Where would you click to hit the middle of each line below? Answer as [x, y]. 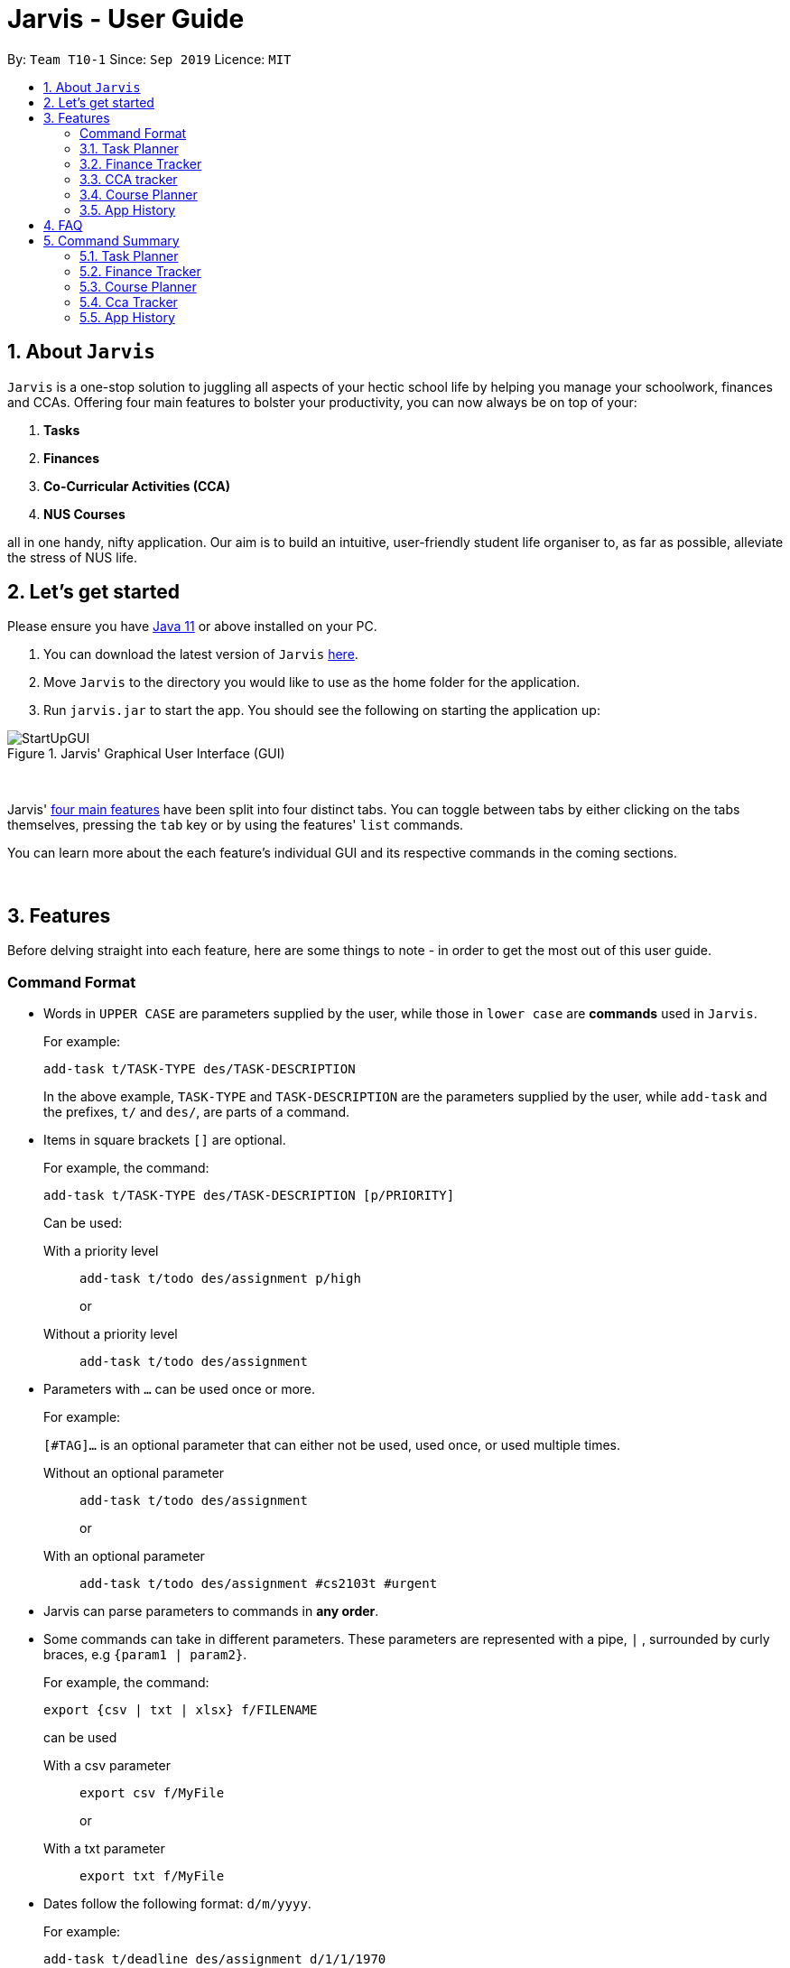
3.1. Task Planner [129, 148]
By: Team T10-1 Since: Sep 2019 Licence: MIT [149, 59]
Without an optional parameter [134, 1473]
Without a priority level [111, 1334]
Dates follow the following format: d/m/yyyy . [177, 1904]
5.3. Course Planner [138, 286]
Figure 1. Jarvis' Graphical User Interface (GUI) [146, 754]
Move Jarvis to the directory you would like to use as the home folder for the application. [312, 682]
